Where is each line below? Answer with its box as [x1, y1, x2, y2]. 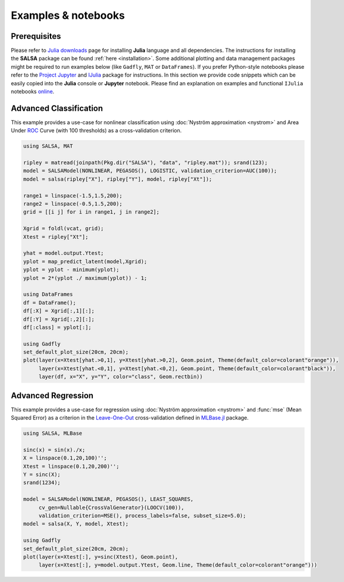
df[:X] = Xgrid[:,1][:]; [23, 308, 95, 314]
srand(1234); [23, 480, 61, 486]
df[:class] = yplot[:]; [23, 324, 92, 331]
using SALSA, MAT [23, 143, 73, 149]
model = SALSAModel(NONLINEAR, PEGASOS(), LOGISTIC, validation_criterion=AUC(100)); [23, 168, 277, 174]
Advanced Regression [11, 390, 94, 400]
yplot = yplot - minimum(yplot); [23, 267, 120, 273]
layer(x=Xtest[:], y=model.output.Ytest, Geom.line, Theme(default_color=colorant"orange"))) [38, 562, 318, 568]
